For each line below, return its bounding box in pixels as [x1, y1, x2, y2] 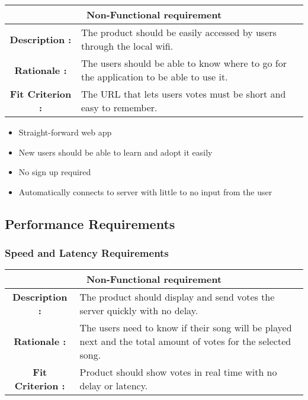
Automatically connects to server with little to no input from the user [18, 185, 272, 198]
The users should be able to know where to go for [81, 56, 287, 70]
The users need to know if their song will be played [79, 321, 292, 335]
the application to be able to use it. [81, 70, 228, 83]
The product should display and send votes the [79, 290, 275, 304]
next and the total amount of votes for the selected [79, 334, 291, 349]
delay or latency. [79, 379, 148, 393]
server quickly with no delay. [79, 304, 198, 318]
